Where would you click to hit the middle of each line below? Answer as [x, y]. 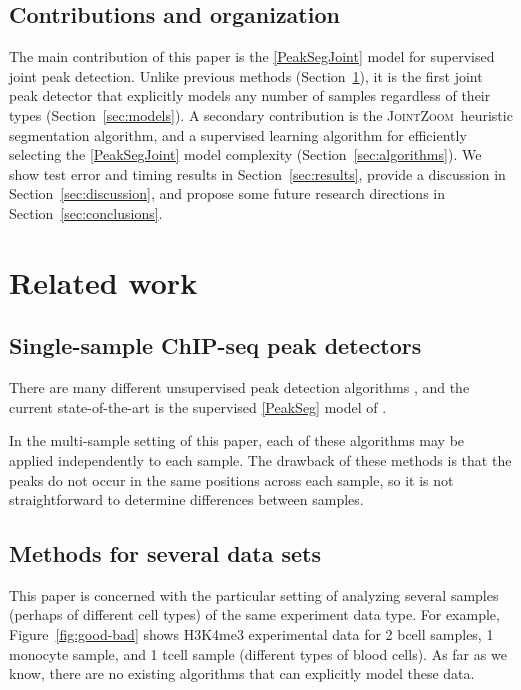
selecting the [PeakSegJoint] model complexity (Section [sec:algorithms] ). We [245, 154]
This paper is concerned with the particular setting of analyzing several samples [254, 594]
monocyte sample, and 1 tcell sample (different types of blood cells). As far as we [258, 653]
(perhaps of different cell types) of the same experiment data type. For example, [254, 614]
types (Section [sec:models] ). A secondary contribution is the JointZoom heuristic [261, 114]
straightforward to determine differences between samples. [186, 499]
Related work [103, 281]
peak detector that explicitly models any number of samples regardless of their [250, 95]
